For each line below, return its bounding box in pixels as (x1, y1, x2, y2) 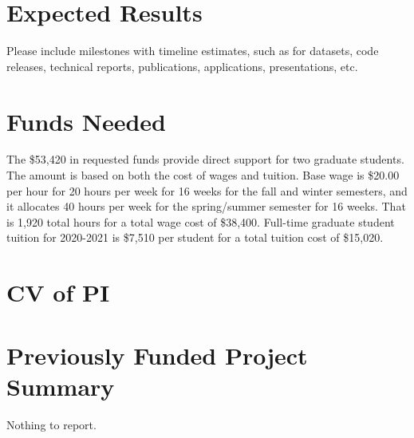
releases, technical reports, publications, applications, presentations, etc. (6, 57, 358, 74)
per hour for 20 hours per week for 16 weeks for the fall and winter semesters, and (6, 182, 408, 199)
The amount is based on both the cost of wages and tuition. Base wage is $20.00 (6, 167, 400, 183)
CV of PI (6, 276, 110, 309)
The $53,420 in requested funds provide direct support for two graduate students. (6, 151, 404, 168)
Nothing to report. (6, 416, 97, 432)
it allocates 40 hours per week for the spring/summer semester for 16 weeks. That (6, 198, 406, 215)
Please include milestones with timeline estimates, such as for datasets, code (6, 42, 379, 59)
